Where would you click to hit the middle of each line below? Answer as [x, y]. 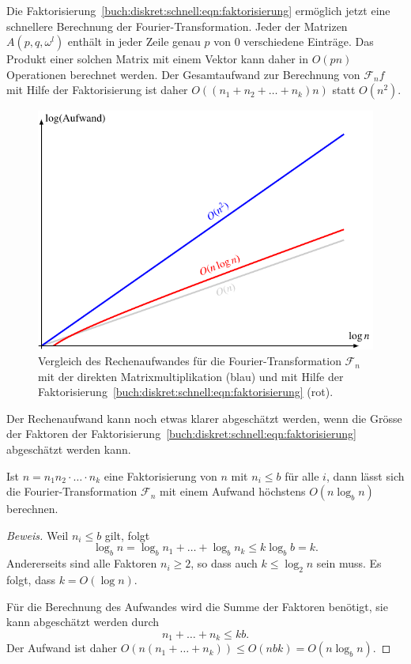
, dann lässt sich [365, 475]
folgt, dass [31, 580]
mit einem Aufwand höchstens [233, 491]
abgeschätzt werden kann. [69, 449]
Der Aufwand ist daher [62, 648]
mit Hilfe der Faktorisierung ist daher [97, 90]
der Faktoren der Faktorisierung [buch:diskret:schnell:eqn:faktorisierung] [181, 434]
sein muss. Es [349, 563]
